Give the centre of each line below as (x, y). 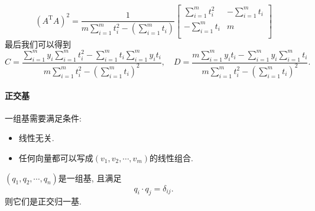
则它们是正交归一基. (43, 201)
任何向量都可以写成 (56, 157)
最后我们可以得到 (38, 44)
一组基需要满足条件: (43, 118)
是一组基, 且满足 (90, 178)
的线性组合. (171, 157)
